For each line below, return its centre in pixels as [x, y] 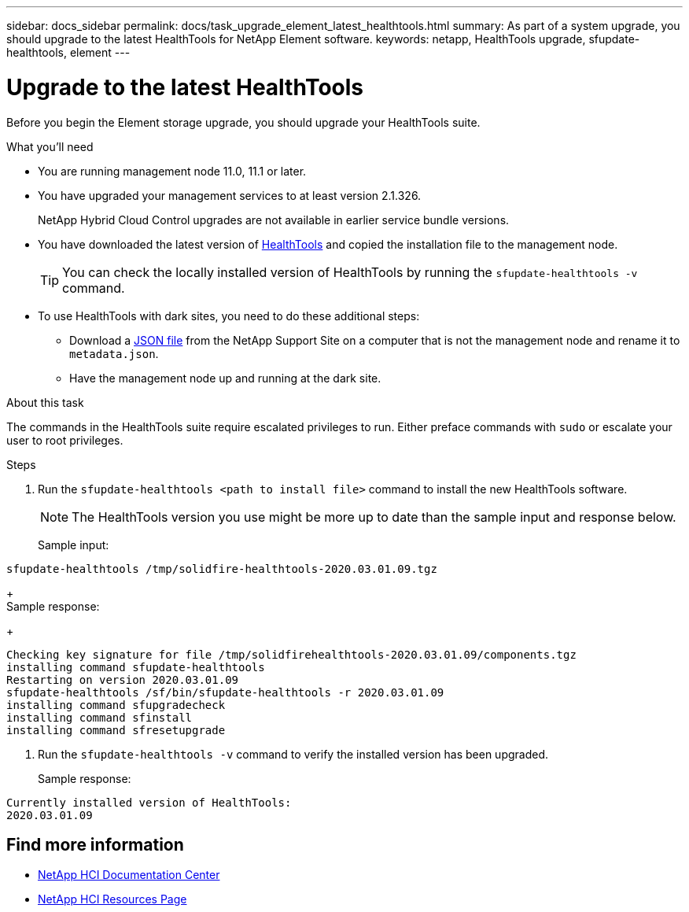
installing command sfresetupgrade [116, 730]
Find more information [95, 844]
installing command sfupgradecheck [116, 705]
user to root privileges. [65, 440]
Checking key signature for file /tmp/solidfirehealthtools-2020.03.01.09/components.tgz [291, 654]
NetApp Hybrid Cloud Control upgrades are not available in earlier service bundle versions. [274, 220]
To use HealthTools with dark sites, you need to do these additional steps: [229, 316]
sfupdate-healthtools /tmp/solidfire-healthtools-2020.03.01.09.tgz [222, 569]
